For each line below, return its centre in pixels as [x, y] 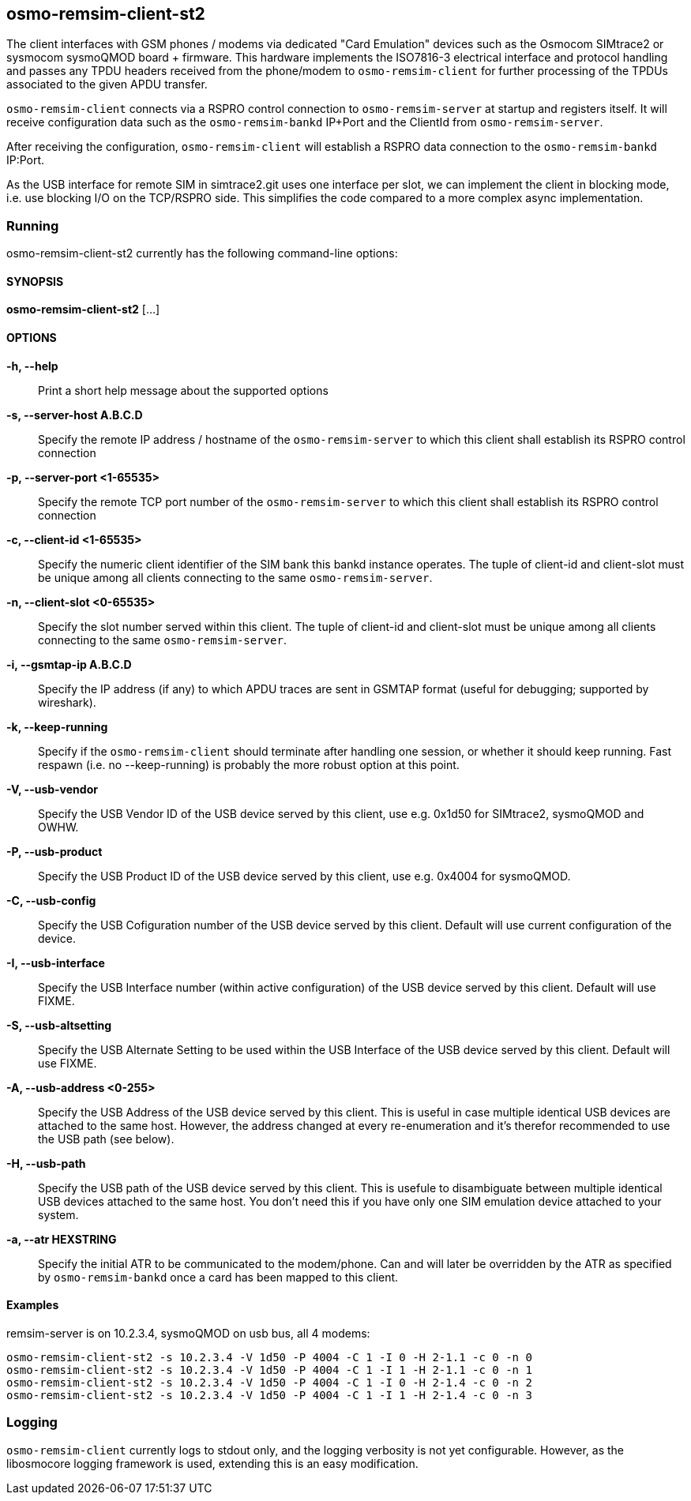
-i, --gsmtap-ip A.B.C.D [69, 664]
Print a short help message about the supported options [183, 390]
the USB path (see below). [106, 1139]
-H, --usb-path [46, 1163]
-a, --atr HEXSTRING [62, 1239]
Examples [33, 1305]
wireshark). [67, 702]
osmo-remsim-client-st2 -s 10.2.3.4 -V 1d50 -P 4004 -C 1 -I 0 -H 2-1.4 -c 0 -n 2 [269, 1382]
